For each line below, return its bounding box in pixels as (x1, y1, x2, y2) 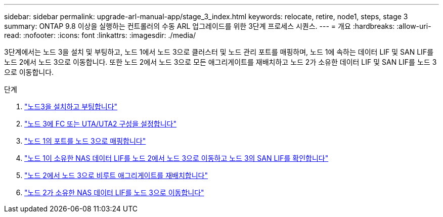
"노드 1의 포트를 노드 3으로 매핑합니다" (24, 137, 146, 145)
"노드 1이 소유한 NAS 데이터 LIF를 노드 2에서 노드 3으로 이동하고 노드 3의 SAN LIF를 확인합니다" (24, 154, 329, 162)
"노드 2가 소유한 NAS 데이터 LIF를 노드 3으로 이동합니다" (24, 188, 204, 197)
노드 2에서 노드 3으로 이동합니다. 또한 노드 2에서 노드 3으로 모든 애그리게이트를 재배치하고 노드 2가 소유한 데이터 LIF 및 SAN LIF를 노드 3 (4, 58, 437, 66)
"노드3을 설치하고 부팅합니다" (24, 102, 118, 111)
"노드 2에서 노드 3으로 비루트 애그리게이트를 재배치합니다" (24, 171, 208, 180)
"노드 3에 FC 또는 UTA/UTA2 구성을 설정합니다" (24, 119, 176, 128)
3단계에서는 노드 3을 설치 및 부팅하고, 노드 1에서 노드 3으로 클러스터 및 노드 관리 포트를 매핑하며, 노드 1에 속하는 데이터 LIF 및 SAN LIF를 (4, 48, 434, 56)
